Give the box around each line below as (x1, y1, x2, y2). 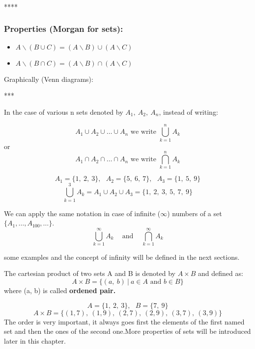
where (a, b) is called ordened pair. (4, 285, 116, 296)
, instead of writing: (159, 107, 218, 117)
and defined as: (198, 268, 243, 278)
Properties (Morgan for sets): (4, 22, 123, 34)
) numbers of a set (167, 208, 222, 218)
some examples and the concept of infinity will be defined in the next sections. (4, 251, 240, 262)
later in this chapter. (4, 335, 66, 346)
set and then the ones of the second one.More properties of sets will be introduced (4, 326, 251, 336)
